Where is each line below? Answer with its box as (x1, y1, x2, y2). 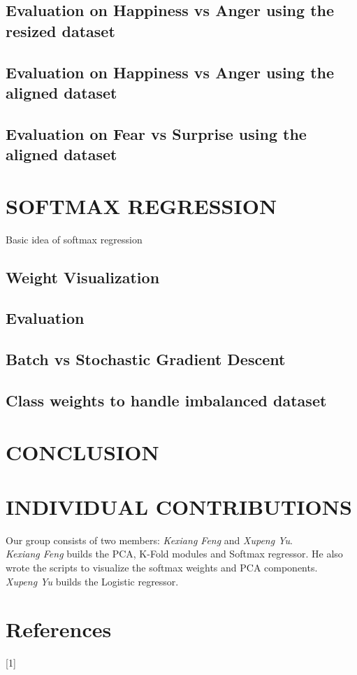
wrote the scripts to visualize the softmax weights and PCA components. (6, 560, 318, 575)
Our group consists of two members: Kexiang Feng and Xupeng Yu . (6, 532, 293, 547)
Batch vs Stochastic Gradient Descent (6, 348, 286, 370)
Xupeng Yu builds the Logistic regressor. (6, 574, 179, 588)
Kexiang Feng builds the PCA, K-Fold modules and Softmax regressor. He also (6, 546, 343, 561)
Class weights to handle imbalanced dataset (6, 389, 327, 411)
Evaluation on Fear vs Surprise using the (6, 122, 307, 144)
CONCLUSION (6, 437, 159, 466)
